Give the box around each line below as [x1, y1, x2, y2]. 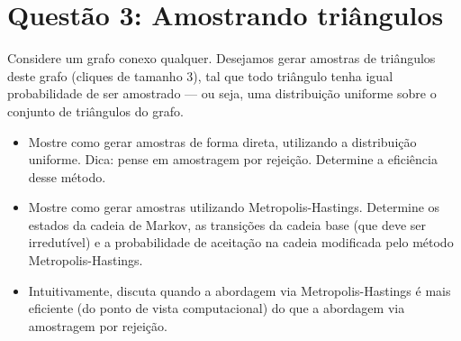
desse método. [28, 167, 106, 186]
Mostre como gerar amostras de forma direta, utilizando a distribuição [28, 132, 417, 151]
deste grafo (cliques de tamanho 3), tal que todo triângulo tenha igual [7, 66, 393, 85]
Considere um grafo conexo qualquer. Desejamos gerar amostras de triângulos [7, 49, 436, 68]
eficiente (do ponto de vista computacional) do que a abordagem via [28, 299, 405, 318]
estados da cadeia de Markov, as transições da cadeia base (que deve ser [28, 215, 426, 234]
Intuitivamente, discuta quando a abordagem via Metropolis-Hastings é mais [28, 281, 451, 300]
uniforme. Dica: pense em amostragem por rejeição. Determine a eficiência [28, 150, 438, 169]
